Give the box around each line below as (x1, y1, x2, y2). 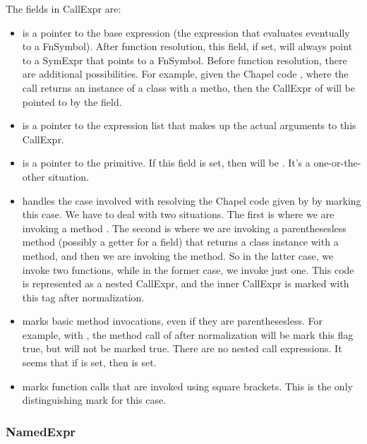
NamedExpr (6, 422, 76, 440)
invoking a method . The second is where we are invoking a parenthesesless (22, 220, 347, 235)
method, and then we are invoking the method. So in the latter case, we (22, 248, 334, 263)
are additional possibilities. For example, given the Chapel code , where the (22, 66, 349, 81)
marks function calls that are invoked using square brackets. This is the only (22, 378, 353, 393)
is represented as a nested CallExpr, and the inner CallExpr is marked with (22, 276, 349, 291)
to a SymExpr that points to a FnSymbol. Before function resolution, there (22, 52, 347, 67)
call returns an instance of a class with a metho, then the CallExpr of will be (22, 80, 355, 95)
